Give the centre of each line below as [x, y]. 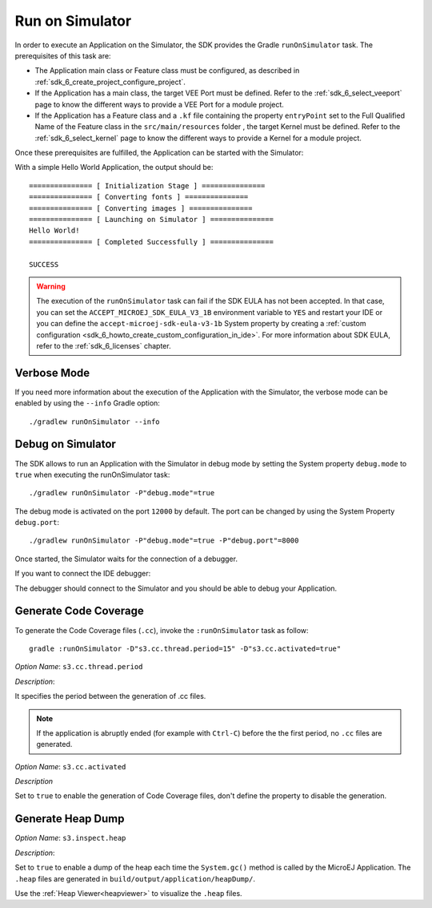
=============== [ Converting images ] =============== [141, 208]
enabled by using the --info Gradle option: [87, 403]
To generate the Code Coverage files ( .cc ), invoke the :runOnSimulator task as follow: [162, 630]
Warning [51, 286]
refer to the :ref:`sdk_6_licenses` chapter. [104, 345]
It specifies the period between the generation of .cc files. [110, 696]
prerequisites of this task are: [63, 55]
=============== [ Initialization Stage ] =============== [147, 186]
